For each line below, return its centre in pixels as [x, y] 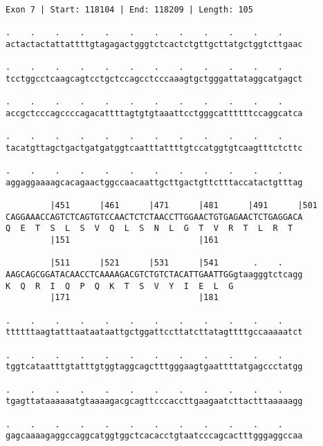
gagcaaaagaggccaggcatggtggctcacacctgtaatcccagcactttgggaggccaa [154, 436]
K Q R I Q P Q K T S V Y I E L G [120, 286]
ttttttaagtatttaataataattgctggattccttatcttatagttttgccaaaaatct [154, 332]
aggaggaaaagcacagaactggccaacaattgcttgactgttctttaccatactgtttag [154, 182]
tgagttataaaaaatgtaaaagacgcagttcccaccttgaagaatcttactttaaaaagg [154, 401]
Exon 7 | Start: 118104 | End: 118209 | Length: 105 [129, 10]
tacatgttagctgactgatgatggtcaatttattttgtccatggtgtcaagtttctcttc [154, 148]
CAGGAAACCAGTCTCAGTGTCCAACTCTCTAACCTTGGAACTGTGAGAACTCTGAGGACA [154, 217]
